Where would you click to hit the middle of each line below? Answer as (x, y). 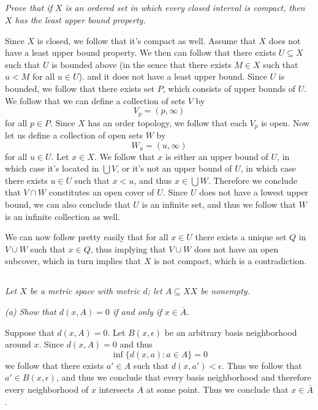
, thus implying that (128, 249)
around (18, 344)
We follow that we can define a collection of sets (95, 100)
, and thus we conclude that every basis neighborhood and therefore (184, 377)
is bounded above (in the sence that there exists (142, 64)
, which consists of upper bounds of (229, 88)
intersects (116, 389)
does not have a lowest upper (254, 192)
